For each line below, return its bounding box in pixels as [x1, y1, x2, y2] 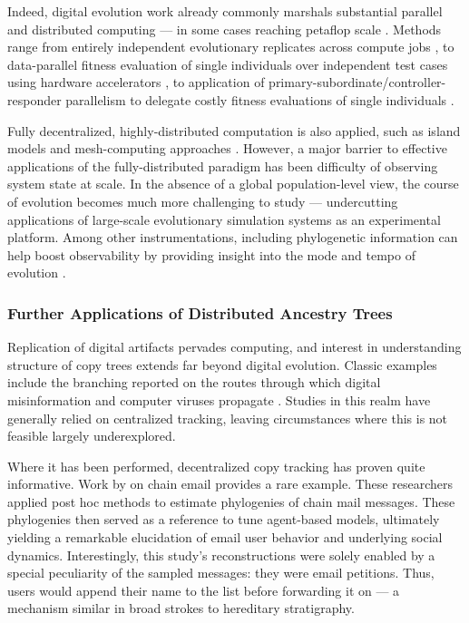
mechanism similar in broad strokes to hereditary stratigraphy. [7, 599, 355, 618]
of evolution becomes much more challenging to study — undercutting [7, 191, 398, 210]
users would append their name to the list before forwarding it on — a [7, 580, 400, 599]
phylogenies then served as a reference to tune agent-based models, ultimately [7, 510, 440, 529]
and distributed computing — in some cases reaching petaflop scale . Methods [7, 19, 442, 38]
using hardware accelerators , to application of [7, 73, 265, 92]
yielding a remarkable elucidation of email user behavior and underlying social [7, 528, 443, 547]
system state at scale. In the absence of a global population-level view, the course [7, 174, 459, 193]
